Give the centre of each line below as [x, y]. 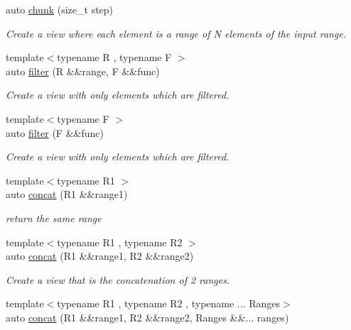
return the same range [54, 218]
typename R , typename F [114, 57]
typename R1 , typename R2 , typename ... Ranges [169, 303]
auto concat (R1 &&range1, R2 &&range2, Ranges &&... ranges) [147, 317]
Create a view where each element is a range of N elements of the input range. [176, 33]
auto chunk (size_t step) [60, 9]
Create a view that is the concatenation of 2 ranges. [118, 279]
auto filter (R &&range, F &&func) [83, 71]
